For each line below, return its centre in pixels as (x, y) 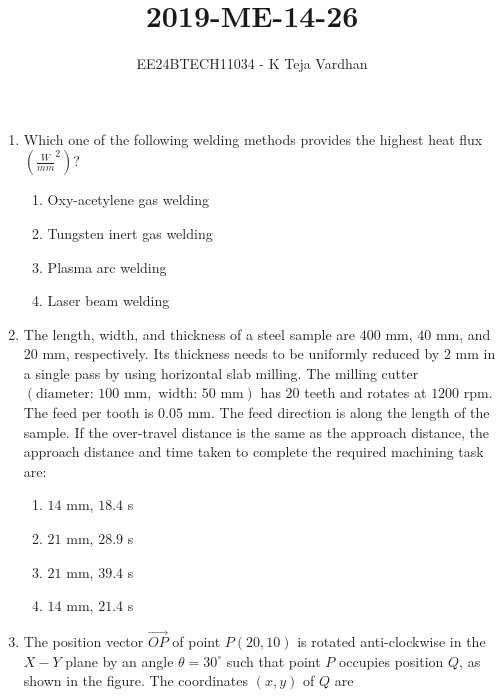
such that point (273, 660)
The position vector (83, 641)
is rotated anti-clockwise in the (391, 641)
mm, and (463, 333)
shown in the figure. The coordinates (136, 680)
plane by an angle (119, 660)
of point (196, 641)
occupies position (391, 660)
